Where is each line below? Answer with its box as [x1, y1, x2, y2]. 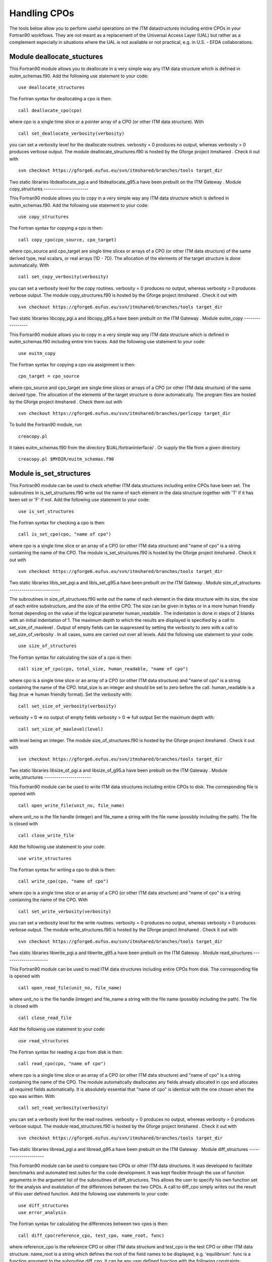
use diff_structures [18, 1202, 69, 1208]
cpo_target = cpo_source [18, 374, 80, 379]
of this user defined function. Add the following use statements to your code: [9, 1191, 169, 1197]
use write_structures [18, 856, 72, 861]
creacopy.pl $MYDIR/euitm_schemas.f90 [18, 456, 114, 462]
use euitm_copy [18, 350, 56, 356]
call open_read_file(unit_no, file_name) [18, 985, 122, 990]
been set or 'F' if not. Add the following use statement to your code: [9, 497, 150, 503]
